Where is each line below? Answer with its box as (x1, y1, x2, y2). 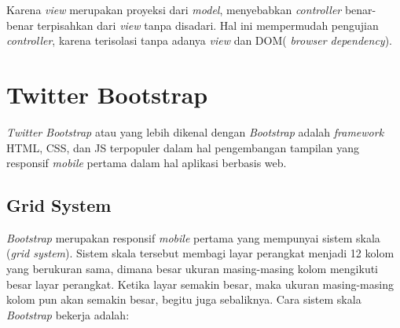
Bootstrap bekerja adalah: (6, 306, 130, 323)
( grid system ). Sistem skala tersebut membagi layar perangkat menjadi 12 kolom (6, 245, 394, 261)
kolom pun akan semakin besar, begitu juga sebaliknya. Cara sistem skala (6, 291, 361, 308)
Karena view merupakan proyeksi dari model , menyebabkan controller (6, 2, 342, 17)
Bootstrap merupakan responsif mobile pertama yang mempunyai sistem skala (6, 229, 380, 246)
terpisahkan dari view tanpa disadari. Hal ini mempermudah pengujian (37, 16, 379, 33)
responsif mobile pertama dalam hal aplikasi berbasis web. (6, 155, 287, 171)
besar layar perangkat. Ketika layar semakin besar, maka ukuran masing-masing (6, 275, 394, 292)
